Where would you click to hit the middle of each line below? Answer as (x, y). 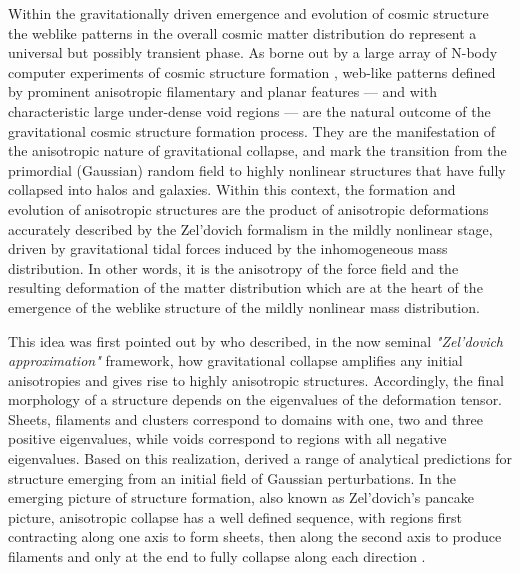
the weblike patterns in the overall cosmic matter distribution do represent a (242, 32)
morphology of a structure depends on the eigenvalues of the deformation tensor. (255, 399)
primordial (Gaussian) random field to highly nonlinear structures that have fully (257, 169)
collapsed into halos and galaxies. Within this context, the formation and (232, 189)
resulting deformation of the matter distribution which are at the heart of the (245, 287)
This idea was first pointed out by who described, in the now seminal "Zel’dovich (256, 340)
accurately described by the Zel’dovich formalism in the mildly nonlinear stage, (250, 228)
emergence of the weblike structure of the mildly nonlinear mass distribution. (244, 306)
